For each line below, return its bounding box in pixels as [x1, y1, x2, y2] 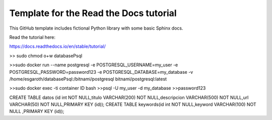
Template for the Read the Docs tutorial [9, 8, 177, 19]
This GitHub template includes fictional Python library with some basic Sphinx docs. [9, 25, 183, 31]
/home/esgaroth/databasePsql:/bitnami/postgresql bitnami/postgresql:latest [9, 76, 167, 82]
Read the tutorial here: [9, 34, 55, 40]
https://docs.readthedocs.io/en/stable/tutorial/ [9, 43, 106, 50]
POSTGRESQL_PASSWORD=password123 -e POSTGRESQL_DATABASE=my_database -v [9, 69, 193, 75]
